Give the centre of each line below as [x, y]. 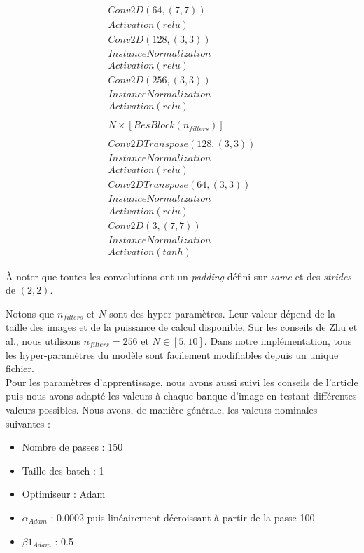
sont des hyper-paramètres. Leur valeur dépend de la [222, 313]
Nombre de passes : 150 [72, 447]
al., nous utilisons [43, 341]
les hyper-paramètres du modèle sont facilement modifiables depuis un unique [172, 354]
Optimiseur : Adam [64, 494]
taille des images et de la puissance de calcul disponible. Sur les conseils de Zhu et [182, 327]
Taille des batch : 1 [63, 470]
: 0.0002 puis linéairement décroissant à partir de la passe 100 [183, 517]
